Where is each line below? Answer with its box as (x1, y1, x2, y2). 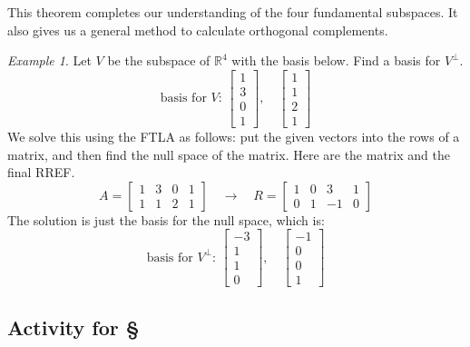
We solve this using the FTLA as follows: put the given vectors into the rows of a (7, 126, 460, 145)
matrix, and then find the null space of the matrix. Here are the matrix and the (7, 144, 450, 164)
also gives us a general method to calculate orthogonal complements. (7, 20, 388, 39)
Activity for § (7, 312, 140, 341)
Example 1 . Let (7, 51, 92, 70)
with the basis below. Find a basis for (231, 51, 441, 70)
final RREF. (7, 163, 75, 182)
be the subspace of (107, 51, 211, 70)
